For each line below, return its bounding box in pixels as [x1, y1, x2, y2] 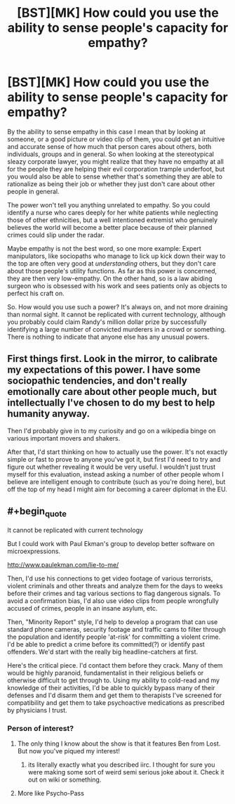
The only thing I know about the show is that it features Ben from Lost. [17, 739, 221, 748]
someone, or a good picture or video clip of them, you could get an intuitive [7, 135, 225, 143]
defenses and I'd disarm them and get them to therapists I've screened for [7, 691, 222, 699]
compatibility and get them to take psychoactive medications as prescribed [7, 698, 225, 707]
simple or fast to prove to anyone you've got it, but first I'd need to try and [7, 455, 221, 463]
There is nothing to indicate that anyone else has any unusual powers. [7, 332, 210, 341]
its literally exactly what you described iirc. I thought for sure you [27, 760, 215, 769]
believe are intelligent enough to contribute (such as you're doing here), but [7, 477, 226, 486]
